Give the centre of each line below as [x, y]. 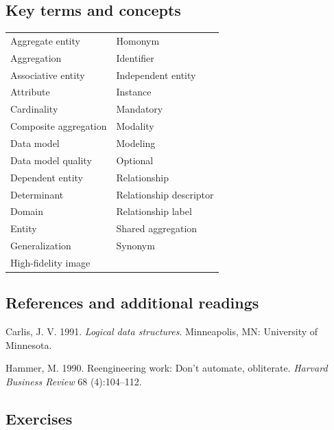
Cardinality [34, 109]
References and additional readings [132, 303]
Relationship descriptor [165, 194]
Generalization [41, 246]
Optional [135, 160]
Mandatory [140, 109]
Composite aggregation [59, 126]
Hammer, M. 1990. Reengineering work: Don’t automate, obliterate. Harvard [167, 368]
